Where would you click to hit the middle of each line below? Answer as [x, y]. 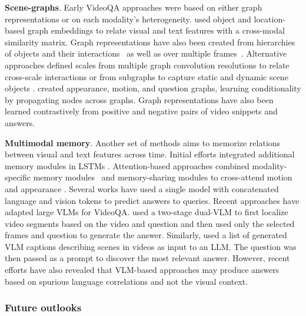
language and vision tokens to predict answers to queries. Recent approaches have [152, 200]
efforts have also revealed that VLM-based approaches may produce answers [142, 270]
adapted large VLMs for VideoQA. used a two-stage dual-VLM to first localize [147, 212]
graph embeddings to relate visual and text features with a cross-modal [156, 30]
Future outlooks [43, 307]
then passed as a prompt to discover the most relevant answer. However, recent [147, 258]
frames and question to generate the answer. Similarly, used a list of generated [146, 235]
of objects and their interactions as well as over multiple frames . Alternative [146, 53]
